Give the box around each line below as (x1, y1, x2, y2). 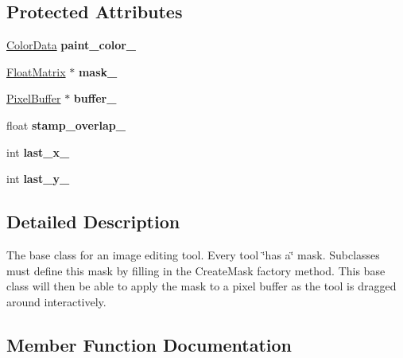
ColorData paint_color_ (6, 37, 136, 53)
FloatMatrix (6, 63, 66, 80)
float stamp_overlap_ (6, 116, 126, 133)
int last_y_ (6, 170, 70, 187)
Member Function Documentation (6, 332, 293, 356)
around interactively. (6, 293, 107, 309)
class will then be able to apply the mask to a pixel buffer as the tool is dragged (6, 278, 397, 294)
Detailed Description (6, 209, 180, 234)
